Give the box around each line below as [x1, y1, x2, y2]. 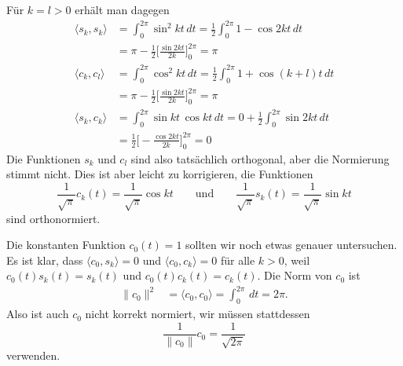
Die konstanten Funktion [6, 236, 126, 253]
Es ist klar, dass [6, 251, 83, 268]
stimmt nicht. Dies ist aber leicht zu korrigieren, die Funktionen [6, 166, 313, 182]
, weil [284, 251, 310, 268]
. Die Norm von [257, 267, 332, 284]
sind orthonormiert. [6, 210, 101, 226]
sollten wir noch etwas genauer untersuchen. [185, 236, 398, 253]
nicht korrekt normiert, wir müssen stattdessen [85, 306, 310, 322]
